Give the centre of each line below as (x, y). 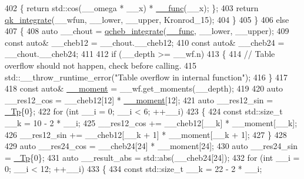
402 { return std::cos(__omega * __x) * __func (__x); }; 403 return (132, 8)
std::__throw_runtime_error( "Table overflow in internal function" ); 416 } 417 (146, 77)
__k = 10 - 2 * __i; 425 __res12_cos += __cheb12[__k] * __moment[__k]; (151, 122)
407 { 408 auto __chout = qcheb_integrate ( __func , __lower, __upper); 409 (147, 31)
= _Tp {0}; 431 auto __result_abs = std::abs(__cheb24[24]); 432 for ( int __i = (152, 157)
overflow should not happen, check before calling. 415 (101, 65)
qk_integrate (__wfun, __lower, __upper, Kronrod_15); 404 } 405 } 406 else (147, 19)
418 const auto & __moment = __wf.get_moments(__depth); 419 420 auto (144, 88)
